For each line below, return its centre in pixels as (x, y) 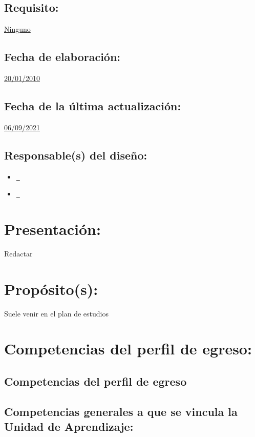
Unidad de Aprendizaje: (69, 426)
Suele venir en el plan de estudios (56, 313)
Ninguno (17, 29)
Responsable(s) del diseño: (76, 155)
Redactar (18, 253)
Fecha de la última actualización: (93, 105)
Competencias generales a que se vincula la (121, 411)
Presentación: (52, 229)
